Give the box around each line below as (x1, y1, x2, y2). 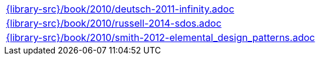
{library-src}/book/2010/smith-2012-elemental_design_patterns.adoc (6, 31, 315, 43)
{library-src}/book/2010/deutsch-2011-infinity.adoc (6, 3, 235, 15)
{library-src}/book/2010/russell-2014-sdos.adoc (6, 17, 222, 29)
